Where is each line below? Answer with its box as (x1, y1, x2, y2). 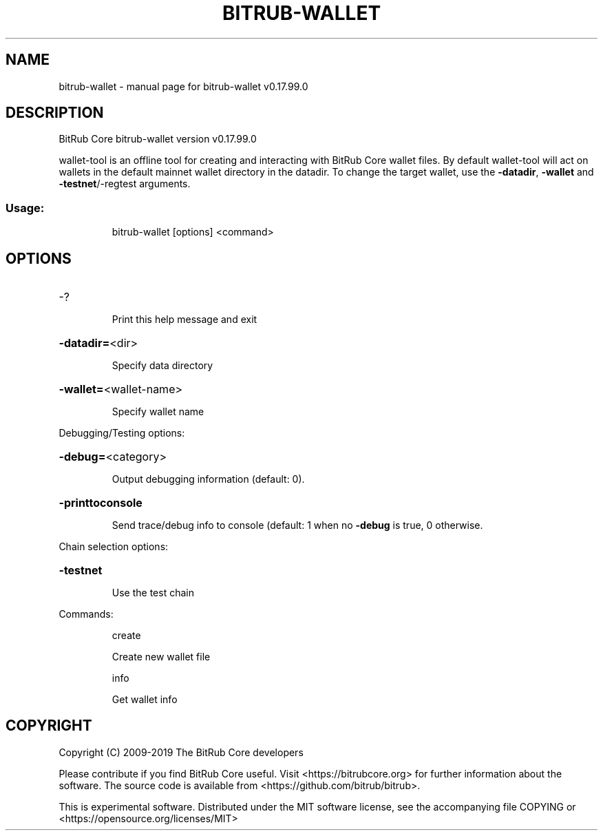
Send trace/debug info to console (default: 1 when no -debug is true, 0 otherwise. (112, 519, 483, 532)
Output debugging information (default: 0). (112, 473, 305, 485)
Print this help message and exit (112, 313, 257, 326)
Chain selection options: (59, 541, 169, 553)
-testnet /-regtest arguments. (59, 178, 191, 190)
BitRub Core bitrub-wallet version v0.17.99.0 (59, 133, 257, 145)
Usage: (6, 200, 45, 215)
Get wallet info (112, 693, 178, 706)
